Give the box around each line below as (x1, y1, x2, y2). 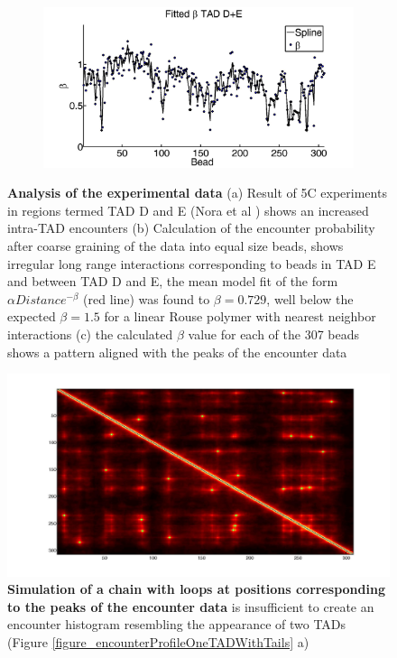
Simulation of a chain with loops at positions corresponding (7, 579, 385, 598)
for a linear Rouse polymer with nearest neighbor (104, 307, 376, 326)
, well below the (266, 289, 354, 308)
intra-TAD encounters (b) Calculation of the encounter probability (7, 218, 375, 237)
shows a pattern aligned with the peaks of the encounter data (7, 342, 347, 361)
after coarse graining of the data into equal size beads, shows (7, 236, 344, 255)
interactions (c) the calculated (7, 325, 173, 344)
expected (7, 307, 56, 326)
